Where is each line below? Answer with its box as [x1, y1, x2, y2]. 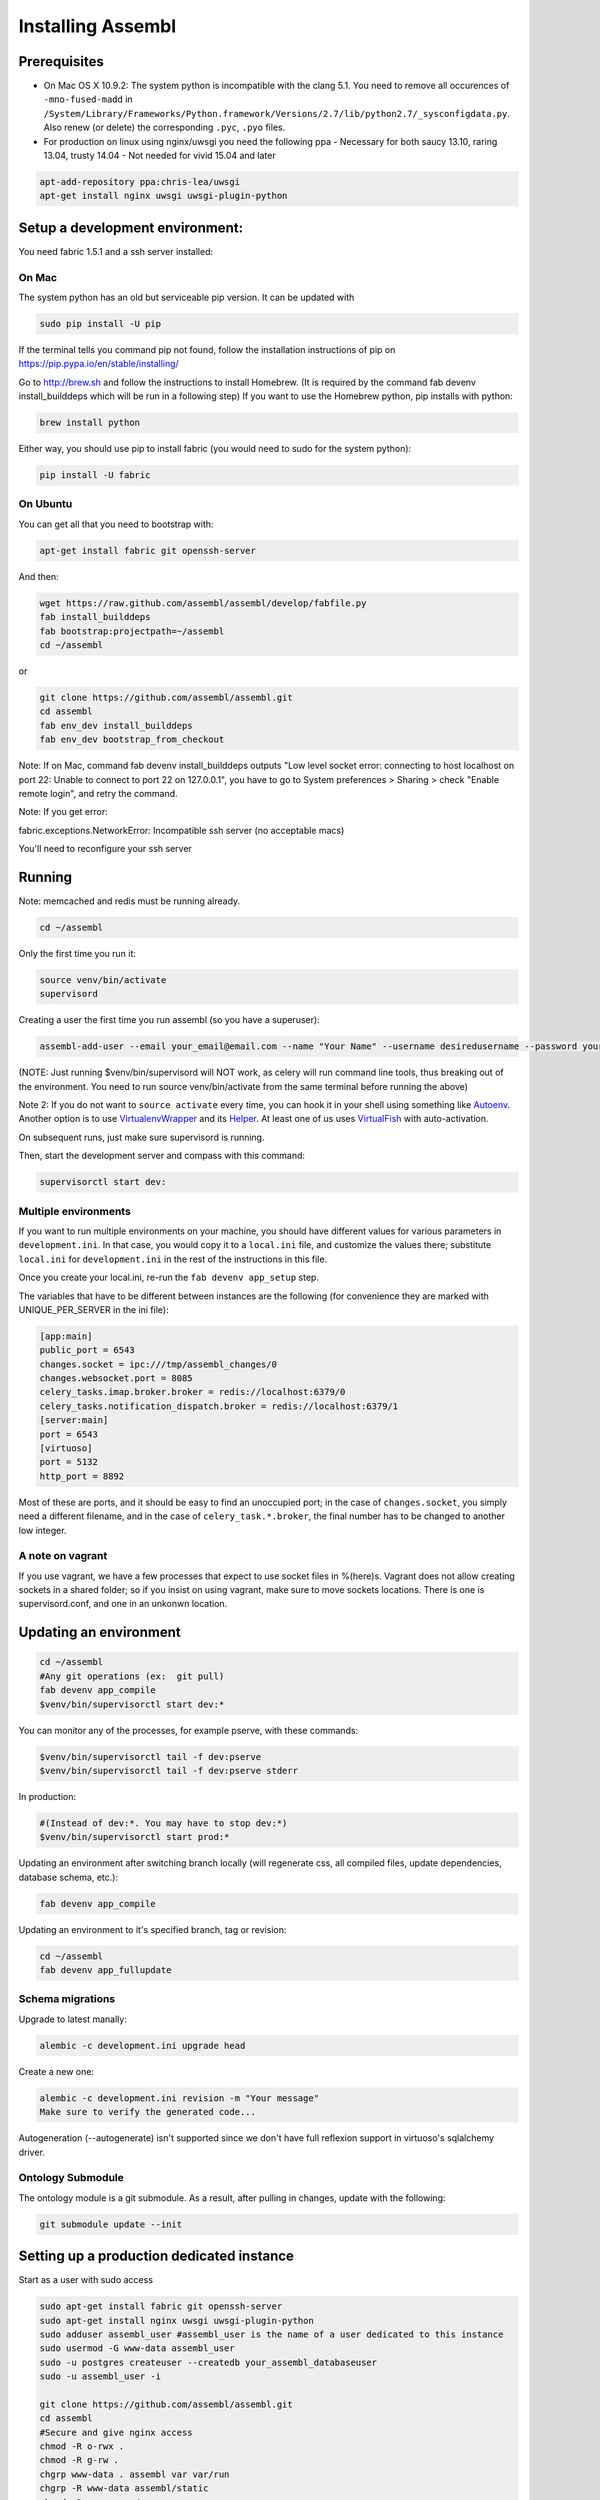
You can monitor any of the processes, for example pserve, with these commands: [18, 1724, 359, 1736]
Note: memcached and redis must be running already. [18, 895, 241, 907]
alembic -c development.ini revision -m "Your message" [39, 2092, 320, 2104]
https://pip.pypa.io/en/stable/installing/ [18, 358, 179, 370]
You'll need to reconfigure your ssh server [18, 843, 192, 855]
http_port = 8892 [39, 1470, 125, 1482]
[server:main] [39, 1415, 109, 1426]
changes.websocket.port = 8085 [39, 1373, 194, 1384]
